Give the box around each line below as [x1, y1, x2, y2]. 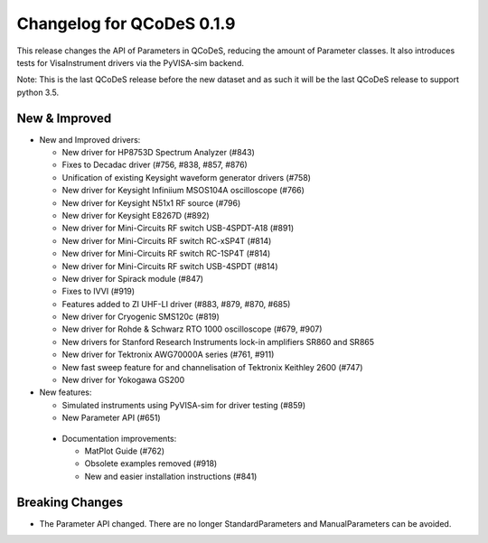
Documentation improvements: [61, 433, 177, 444]
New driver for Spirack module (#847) [61, 273, 203, 284]
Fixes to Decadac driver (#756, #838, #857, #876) [61, 159, 248, 171]
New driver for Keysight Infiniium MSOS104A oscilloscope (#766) [61, 185, 305, 196]
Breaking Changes [16, 494, 124, 510]
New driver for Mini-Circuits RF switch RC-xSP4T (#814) [61, 235, 272, 246]
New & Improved [16, 110, 112, 126]
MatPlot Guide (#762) [84, 445, 165, 456]
